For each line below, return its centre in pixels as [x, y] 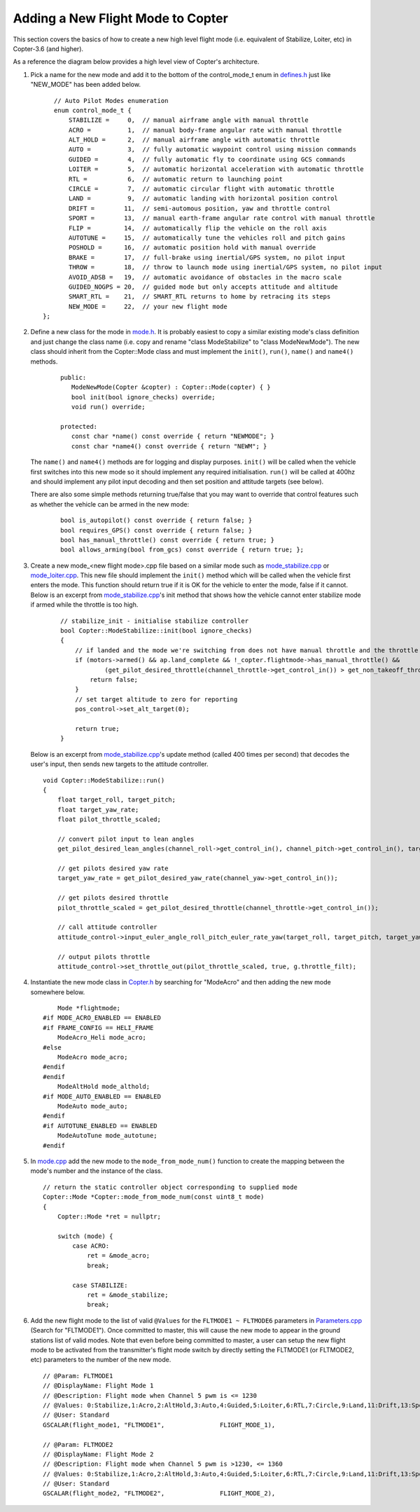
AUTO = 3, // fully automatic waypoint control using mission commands [213, 150]
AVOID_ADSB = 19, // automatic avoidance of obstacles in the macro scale [205, 277]
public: [73, 378]
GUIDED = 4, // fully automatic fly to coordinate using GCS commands [207, 159]
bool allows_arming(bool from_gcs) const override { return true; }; [182, 550]
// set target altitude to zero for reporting [156, 699]
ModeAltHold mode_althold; [104, 1087]
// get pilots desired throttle [113, 898]
